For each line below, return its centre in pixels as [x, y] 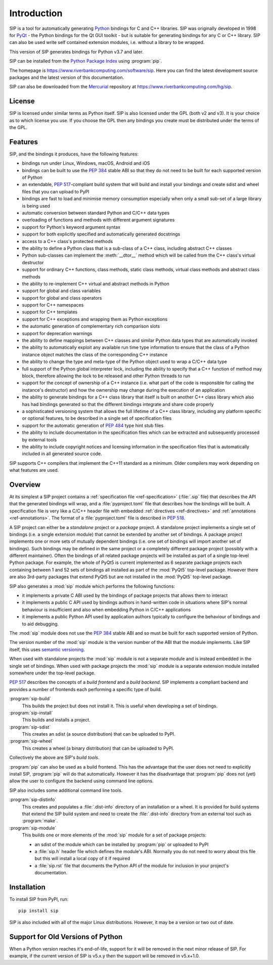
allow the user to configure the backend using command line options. [81, 781]
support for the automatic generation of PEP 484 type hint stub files [93, 425]
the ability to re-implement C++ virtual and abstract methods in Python [96, 284]
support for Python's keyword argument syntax [71, 227]
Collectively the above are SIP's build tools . [54, 757]
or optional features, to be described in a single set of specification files [97, 418]
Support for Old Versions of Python [66, 937]
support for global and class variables [61, 291]
